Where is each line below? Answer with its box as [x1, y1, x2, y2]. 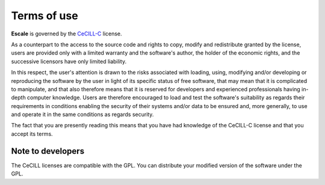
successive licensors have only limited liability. [11, 58, 126, 65]
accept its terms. [11, 130, 54, 138]
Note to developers [11, 146, 84, 156]
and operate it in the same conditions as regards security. [11, 111, 154, 118]
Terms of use [11, 9, 78, 22]
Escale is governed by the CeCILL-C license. [11, 30, 123, 37]
